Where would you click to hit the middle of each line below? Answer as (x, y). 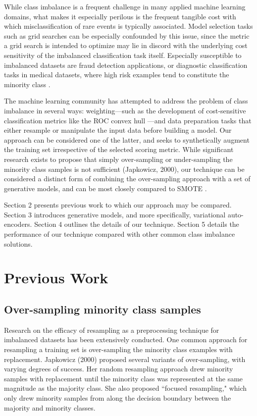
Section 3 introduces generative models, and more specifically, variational (115, 214)
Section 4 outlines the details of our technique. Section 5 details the (137, 224)
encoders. (18, 224)
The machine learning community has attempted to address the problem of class (126, 101)
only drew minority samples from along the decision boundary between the (118, 397)
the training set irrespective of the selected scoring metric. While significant (119, 149)
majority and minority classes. (50, 407)
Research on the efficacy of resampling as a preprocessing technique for (112, 330)
